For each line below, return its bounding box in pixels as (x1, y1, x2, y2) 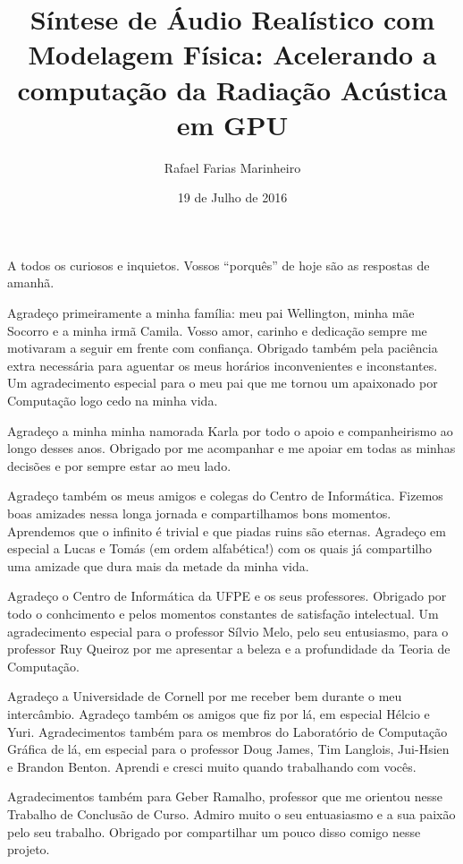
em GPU (176, 106, 289, 142)
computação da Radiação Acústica (17, 71, 448, 107)
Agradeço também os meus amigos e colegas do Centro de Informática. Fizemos (7, 486, 443, 505)
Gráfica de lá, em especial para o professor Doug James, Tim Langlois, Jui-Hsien (7, 740, 450, 758)
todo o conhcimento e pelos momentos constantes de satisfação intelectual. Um (7, 603, 439, 622)
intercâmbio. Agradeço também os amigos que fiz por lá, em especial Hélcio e (7, 704, 430, 723)
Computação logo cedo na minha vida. (7, 391, 218, 410)
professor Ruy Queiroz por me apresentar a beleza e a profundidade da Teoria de (7, 639, 450, 658)
